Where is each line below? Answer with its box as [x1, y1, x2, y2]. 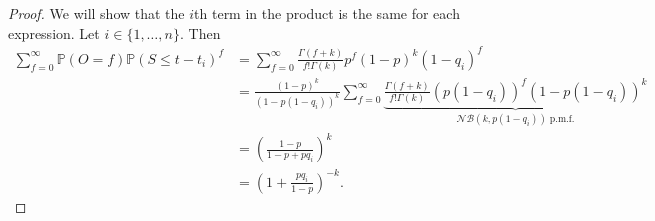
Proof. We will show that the [8, 3, 185, 23]
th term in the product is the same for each [194, 3, 460, 23]
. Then [179, 22, 221, 43]
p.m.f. [549, 114, 575, 125]
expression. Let [8, 22, 100, 43]
